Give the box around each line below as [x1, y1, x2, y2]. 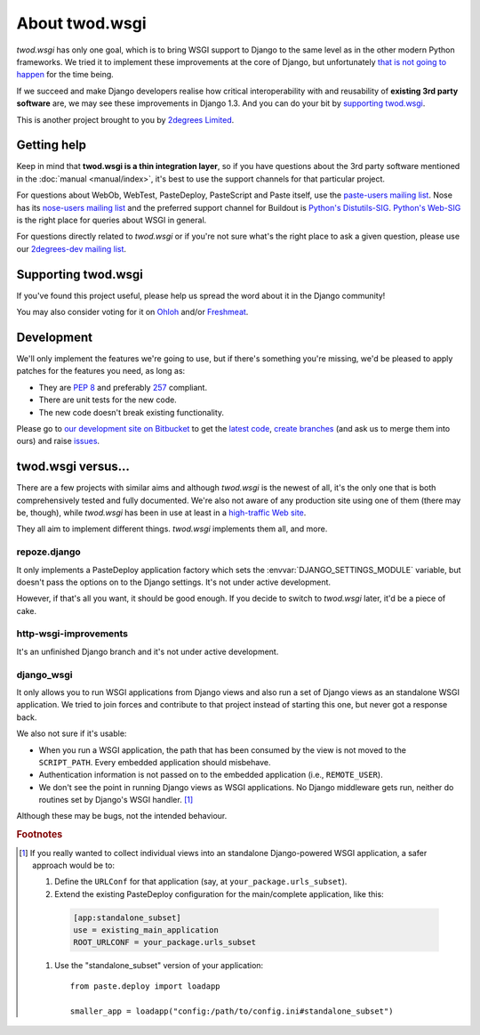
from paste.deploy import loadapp [69, 981, 221, 991]
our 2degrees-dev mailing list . [16, 243, 127, 254]
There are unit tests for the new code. [38, 394, 177, 405]
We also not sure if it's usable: [16, 728, 127, 739]
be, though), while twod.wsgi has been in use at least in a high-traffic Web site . [16, 507, 307, 518]
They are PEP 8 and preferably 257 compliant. [38, 382, 208, 392]
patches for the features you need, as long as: [16, 366, 186, 376]
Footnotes [16, 829, 63, 841]
